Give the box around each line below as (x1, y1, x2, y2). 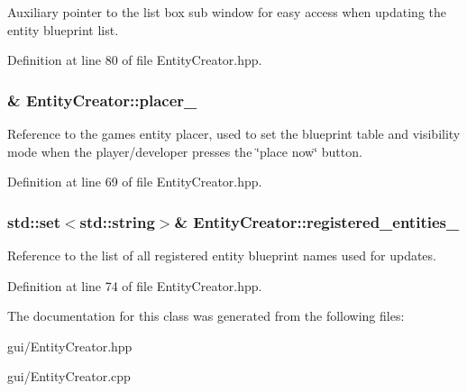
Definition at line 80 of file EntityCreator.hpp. (7, 50, 262, 69)
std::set (7, 210, 60, 232)
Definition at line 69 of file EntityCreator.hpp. (7, 172, 262, 191)
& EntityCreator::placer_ (7, 88, 197, 111)
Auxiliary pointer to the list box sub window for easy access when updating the (7, 3, 447, 21)
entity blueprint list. (7, 20, 119, 39)
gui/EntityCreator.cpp (7, 367, 131, 386)
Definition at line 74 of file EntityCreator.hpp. (7, 276, 262, 295)
